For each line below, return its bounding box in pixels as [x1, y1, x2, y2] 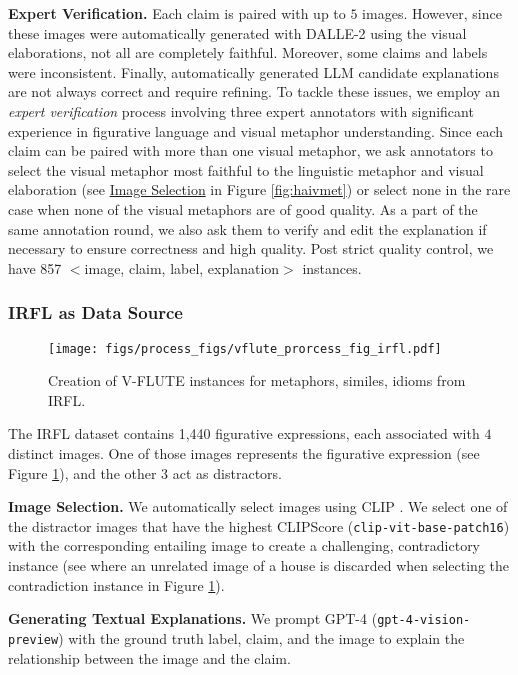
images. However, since [362, 3, 502, 23]
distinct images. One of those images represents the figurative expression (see [8, 442, 480, 463]
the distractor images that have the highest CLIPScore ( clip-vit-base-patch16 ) [8, 515, 510, 536]
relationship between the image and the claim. [8, 647, 291, 668]
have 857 [8, 257, 62, 278]
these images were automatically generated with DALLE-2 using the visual [8, 22, 467, 43]
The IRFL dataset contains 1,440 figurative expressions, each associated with [8, 423, 480, 444]
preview [8, 632, 59, 647]
